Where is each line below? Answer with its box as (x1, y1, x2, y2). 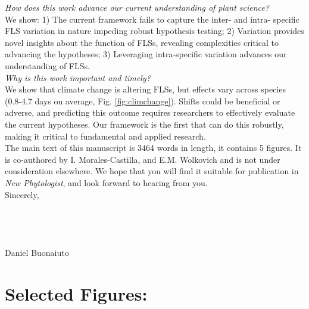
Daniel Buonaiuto (5, 246, 69, 259)
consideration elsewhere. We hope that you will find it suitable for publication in (5, 165, 299, 177)
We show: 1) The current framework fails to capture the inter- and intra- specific (5, 13, 299, 25)
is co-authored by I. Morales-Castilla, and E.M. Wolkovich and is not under (5, 153, 280, 165)
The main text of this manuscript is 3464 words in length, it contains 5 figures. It (5, 141, 302, 154)
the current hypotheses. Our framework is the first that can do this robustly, (5, 118, 284, 130)
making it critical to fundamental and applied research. (5, 129, 206, 142)
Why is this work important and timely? (5, 71, 151, 84)
